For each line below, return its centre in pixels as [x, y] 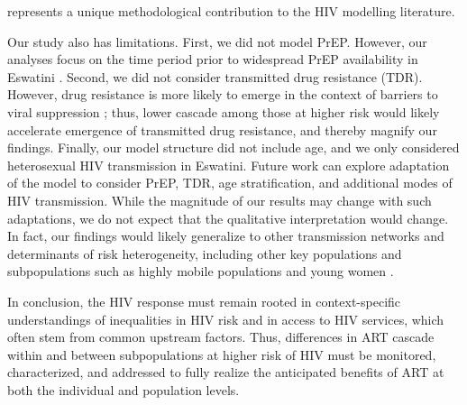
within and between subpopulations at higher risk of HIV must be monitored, [222, 354]
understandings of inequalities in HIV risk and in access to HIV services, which [226, 319]
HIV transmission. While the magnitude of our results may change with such [220, 200]
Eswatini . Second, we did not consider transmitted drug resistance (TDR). [215, 76]
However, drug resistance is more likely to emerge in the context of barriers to [223, 94]
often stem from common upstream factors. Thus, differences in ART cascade [221, 337]
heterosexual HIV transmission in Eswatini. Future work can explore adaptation [229, 165]
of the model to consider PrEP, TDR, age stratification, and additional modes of [230, 183]
